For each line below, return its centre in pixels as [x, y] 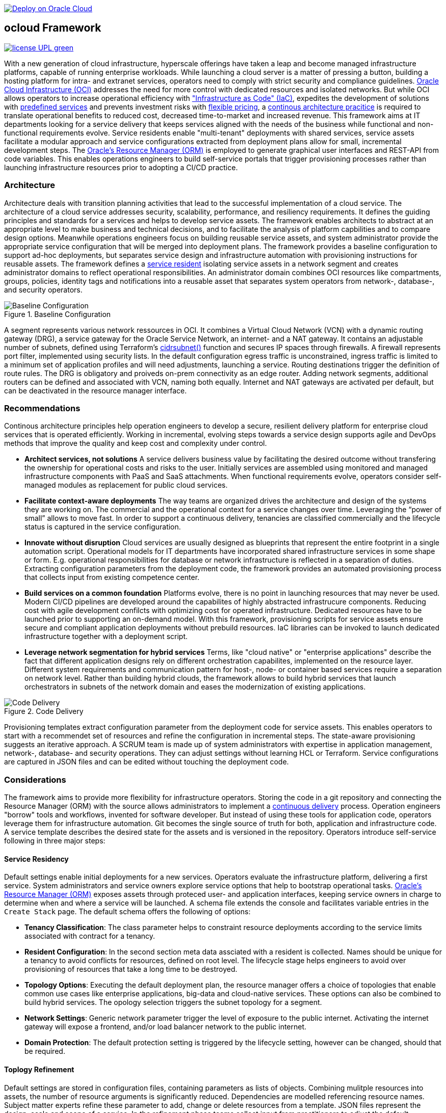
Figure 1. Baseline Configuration [58, 314]
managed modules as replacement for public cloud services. [126, 485]
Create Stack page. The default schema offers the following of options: [127, 912]
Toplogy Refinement [39, 1069]
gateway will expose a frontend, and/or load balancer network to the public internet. [166, 1027]
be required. [45, 1051]
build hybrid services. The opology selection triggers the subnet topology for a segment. [173, 1002]
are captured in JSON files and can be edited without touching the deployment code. [147, 762]
